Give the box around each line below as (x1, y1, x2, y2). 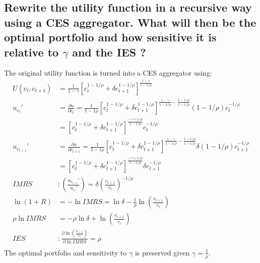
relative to (4, 44, 59, 59)
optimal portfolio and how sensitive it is (4, 29, 217, 45)
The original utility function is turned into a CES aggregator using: (4, 68, 212, 78)
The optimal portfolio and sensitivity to (4, 247, 127, 257)
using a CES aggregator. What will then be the (4, 14, 256, 30)
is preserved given (135, 247, 190, 257)
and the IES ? (72, 44, 146, 59)
